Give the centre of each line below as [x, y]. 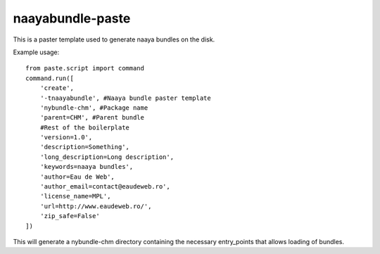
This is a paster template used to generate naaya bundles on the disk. [114, 39]
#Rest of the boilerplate [85, 127]
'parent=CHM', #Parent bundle [92, 118]
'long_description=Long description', [107, 157]
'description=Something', [85, 147]
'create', [57, 88]
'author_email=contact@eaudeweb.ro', [105, 187]
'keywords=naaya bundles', [87, 167]
